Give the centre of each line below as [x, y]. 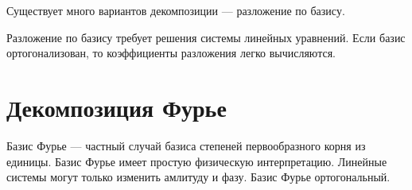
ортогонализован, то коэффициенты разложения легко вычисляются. [171, 53]
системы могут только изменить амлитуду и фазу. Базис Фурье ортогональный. [198, 177]
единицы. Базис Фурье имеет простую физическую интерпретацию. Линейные [197, 161]
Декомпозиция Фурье [117, 107]
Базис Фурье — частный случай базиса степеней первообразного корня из [186, 145]
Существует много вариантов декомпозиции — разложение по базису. [176, 10]
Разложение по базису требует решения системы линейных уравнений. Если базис [206, 37]
